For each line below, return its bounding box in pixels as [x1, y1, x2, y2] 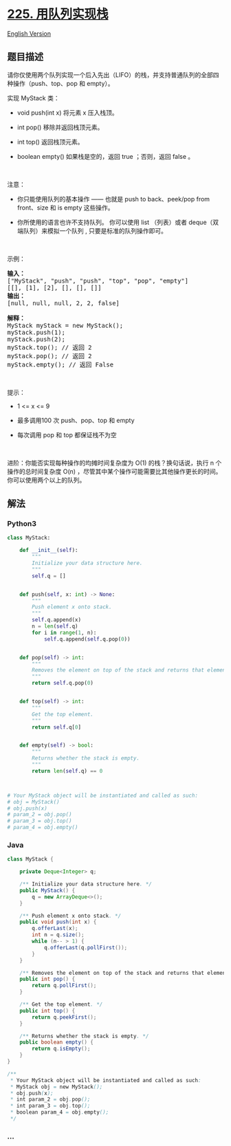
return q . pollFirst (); [32, 982, 97, 989]
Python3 [7, 519, 36, 529]
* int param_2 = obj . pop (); [10, 1096, 91, 1103]
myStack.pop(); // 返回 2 [7, 352, 92, 360]
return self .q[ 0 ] [32, 723, 81, 731]
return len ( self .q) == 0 [32, 767, 103, 774]
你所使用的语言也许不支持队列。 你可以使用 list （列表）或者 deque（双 [16, 218, 219, 226]
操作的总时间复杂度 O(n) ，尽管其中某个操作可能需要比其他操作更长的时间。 [7, 467, 222, 475]
